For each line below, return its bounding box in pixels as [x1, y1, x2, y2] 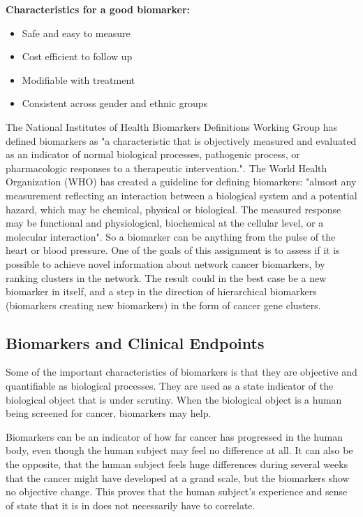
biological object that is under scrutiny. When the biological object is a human [6, 392, 342, 406]
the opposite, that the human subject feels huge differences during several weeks [6, 457, 348, 472]
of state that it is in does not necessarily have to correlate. [6, 497, 255, 512]
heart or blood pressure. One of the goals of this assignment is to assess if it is [6, 243, 340, 257]
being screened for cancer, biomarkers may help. [6, 406, 212, 420]
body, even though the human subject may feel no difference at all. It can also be [6, 443, 353, 458]
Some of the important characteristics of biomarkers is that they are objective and [6, 364, 357, 379]
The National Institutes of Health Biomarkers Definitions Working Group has [6, 119, 338, 134]
